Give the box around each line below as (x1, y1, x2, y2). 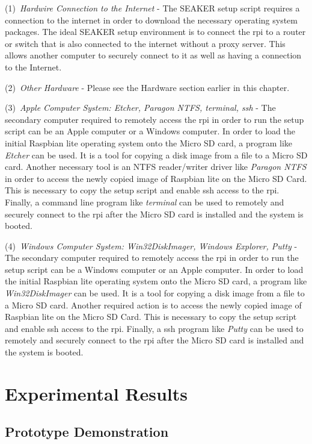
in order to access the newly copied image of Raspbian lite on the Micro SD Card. (5, 172, 307, 184)
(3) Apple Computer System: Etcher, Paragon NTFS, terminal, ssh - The (5, 101, 276, 114)
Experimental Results (5, 381, 188, 405)
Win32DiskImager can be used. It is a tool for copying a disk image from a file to (5, 287, 305, 299)
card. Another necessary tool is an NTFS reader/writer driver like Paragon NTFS (5, 160, 307, 173)
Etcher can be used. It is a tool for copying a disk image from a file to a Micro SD (5, 148, 308, 161)
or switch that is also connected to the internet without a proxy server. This (5, 37, 286, 49)
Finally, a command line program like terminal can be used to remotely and (5, 195, 284, 208)
